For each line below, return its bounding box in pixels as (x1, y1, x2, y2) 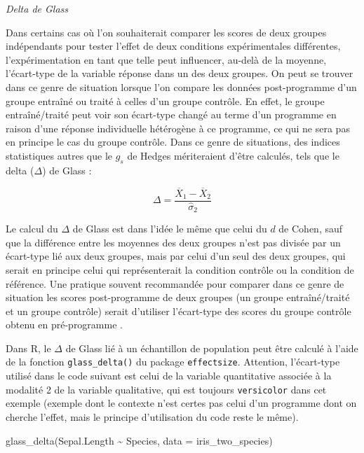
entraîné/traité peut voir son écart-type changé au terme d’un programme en (6, 107, 337, 122)
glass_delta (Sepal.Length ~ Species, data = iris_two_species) (6, 433, 273, 447)
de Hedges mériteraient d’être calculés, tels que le (127, 148, 339, 162)
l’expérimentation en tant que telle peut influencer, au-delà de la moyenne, (6, 52, 327, 67)
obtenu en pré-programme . (6, 317, 123, 332)
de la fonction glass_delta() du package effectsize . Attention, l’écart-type (6, 354, 340, 369)
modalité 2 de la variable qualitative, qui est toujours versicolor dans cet (6, 382, 327, 396)
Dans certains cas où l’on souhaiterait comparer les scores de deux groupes (6, 25, 327, 39)
